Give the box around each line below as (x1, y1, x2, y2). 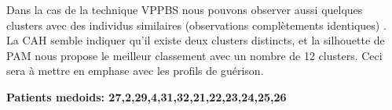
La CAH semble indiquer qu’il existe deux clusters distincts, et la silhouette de (6, 32, 385, 48)
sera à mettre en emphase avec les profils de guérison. (6, 62, 264, 79)
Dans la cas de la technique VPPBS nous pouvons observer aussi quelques (6, 2, 363, 17)
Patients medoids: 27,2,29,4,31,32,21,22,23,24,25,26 (6, 88, 287, 105)
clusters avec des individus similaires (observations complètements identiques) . (6, 16, 387, 33)
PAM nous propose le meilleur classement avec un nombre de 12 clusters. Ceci (6, 47, 383, 63)
